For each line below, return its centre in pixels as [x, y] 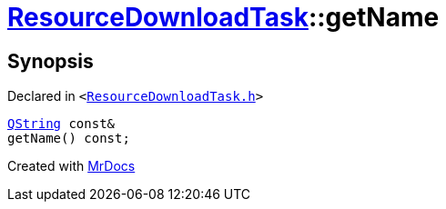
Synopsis [51, 61]
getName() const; [69, 139]
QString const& [61, 124]
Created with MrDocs [71, 166]
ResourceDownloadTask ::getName [223, 17]
